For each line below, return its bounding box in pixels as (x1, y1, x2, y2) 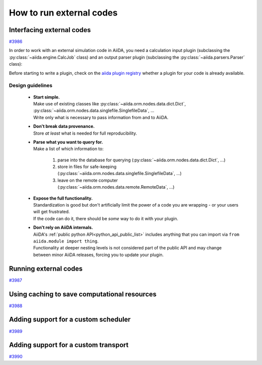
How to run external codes (9, 7, 118, 18)
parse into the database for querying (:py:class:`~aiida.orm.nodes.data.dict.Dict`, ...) (57, 157, 226, 163)
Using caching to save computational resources (9, 290, 157, 298)
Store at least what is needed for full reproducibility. (33, 130, 137, 136)
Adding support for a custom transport (9, 341, 129, 349)
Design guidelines (9, 82, 53, 89)
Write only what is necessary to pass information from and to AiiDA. (33, 114, 169, 120)
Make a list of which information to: (33, 146, 104, 152)
